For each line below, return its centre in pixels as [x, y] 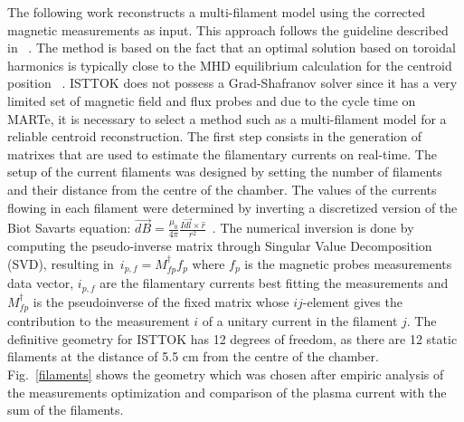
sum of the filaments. [66, 410]
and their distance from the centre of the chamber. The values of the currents [222, 189]
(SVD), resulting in [61, 263]
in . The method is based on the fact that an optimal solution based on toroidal [232, 48]
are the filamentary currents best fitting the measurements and [274, 283]
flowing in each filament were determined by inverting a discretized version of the [232, 207]
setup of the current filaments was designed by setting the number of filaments [225, 172]
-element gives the [352, 301]
